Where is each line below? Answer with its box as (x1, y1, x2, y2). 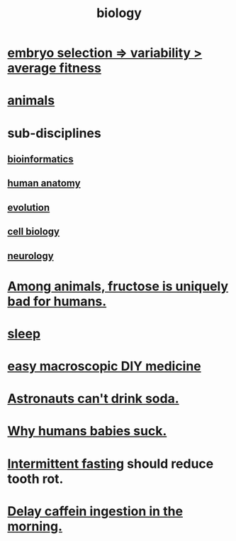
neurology (7, 250, 55, 262)
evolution (7, 201, 50, 214)
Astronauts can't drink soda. (7, 390, 179, 407)
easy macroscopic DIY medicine (7, 359, 202, 374)
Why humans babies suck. (7, 423, 167, 439)
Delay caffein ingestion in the (7, 503, 183, 519)
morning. (7, 518, 62, 534)
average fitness (7, 60, 101, 76)
